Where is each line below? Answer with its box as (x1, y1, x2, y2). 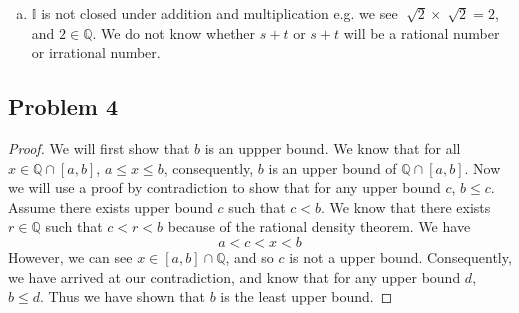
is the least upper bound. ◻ (220, 286, 393, 307)
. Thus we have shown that (39, 286, 205, 307)
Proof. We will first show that (8, 137, 190, 158)
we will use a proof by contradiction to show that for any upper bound (8, 177, 441, 198)
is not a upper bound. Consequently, (289, 246, 512, 267)
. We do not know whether (92, 22, 256, 43)
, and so (225, 246, 274, 267)
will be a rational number (343, 22, 500, 43)
